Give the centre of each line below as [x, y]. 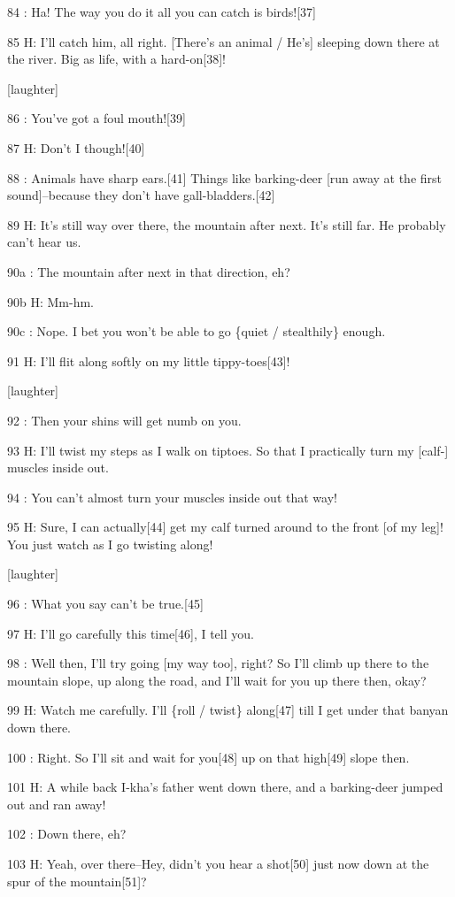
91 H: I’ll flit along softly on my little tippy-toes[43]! [149, 360]
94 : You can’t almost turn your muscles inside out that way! [172, 497]
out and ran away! [57, 804]
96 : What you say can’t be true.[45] [105, 604]
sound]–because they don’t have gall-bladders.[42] [141, 195]
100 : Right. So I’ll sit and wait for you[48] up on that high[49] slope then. [208, 757]
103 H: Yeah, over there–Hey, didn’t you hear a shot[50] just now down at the [218, 863]
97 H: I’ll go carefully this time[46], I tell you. [131, 633]
